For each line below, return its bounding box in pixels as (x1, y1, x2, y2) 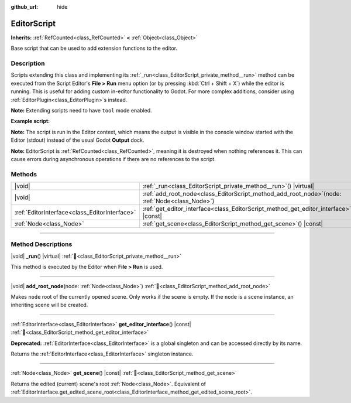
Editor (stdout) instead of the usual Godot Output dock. (11, 136, 144, 144)
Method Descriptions (11, 240, 73, 248)
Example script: (11, 118, 50, 125)
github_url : (11, 4, 38, 10)
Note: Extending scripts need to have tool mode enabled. (11, 107, 152, 114)
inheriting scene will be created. (11, 302, 88, 309)
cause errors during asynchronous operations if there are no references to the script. (11, 155, 216, 162)
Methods (11, 170, 37, 178)
